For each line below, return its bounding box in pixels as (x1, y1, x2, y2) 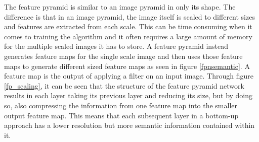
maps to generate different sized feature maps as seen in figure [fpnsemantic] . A (4, 60, 250, 71)
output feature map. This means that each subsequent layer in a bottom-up (4, 110, 239, 120)
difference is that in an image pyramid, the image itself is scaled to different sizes (4, 11, 255, 22)
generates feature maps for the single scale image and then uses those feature (4, 50, 243, 61)
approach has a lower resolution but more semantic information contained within (4, 120, 255, 130)
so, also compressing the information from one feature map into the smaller (4, 100, 238, 110)
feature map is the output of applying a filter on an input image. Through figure (4, 70, 254, 81)
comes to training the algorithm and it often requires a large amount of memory (4, 31, 252, 41)
